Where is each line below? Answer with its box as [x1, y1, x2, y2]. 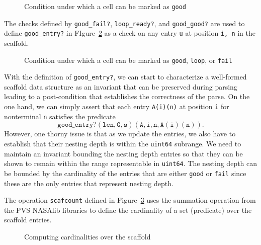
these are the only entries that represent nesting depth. [4, 178, 173, 188]
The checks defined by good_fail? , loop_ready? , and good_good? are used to [4, 18, 245, 28]
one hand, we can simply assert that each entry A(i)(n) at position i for [4, 101, 229, 112]
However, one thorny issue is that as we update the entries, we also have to [4, 128, 236, 139]
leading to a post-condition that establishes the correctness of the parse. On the [4, 91, 250, 102]
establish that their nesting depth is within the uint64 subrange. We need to [4, 138, 241, 148]
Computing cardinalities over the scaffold [24, 231, 151, 241]
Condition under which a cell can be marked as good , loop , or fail [24, 54, 232, 65]
